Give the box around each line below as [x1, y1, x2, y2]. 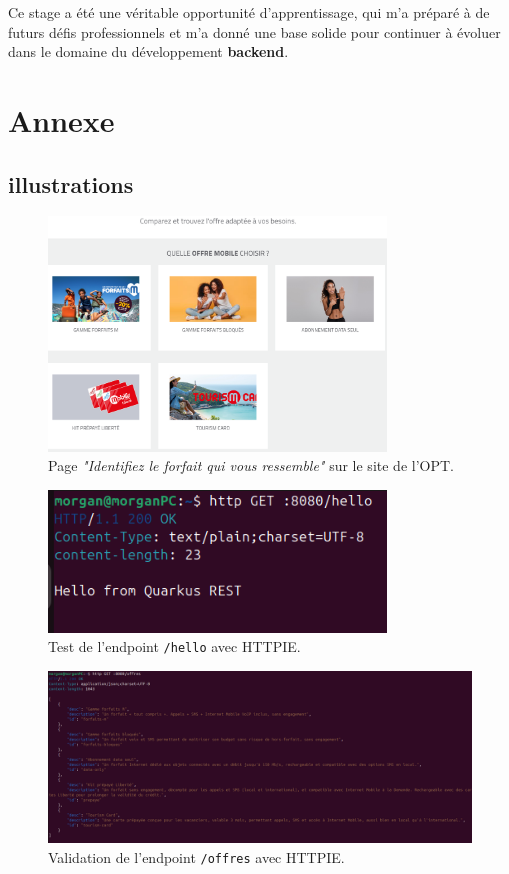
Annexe [8, 99, 115, 140]
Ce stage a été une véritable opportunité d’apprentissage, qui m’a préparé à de [8, 2, 490, 22]
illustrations [8, 168, 134, 199]
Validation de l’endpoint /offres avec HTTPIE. [48, 846, 345, 867]
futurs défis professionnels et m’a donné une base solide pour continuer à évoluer [8, 21, 501, 42]
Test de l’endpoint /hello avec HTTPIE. [48, 636, 301, 657]
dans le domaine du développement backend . [8, 41, 289, 62]
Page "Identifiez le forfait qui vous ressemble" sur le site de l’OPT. [48, 455, 454, 476]
